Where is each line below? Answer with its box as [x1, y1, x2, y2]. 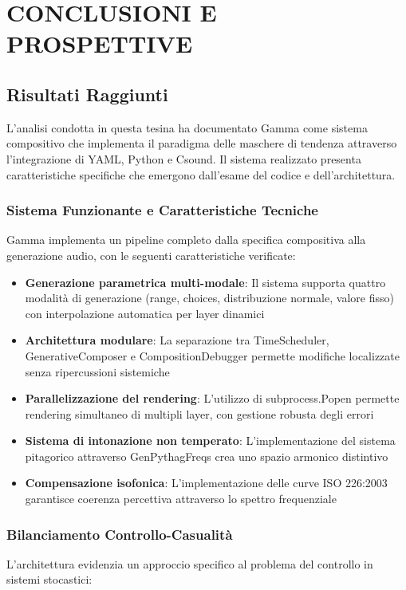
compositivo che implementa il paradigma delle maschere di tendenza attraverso [6, 135, 397, 151]
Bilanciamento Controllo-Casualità [6, 524, 233, 544]
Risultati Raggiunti [6, 81, 168, 106]
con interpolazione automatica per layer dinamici [25, 305, 265, 321]
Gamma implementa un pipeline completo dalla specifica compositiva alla [6, 231, 366, 248]
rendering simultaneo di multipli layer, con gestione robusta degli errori [25, 405, 374, 422]
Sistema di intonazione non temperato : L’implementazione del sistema [25, 432, 396, 449]
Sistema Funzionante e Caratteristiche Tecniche [6, 200, 318, 220]
